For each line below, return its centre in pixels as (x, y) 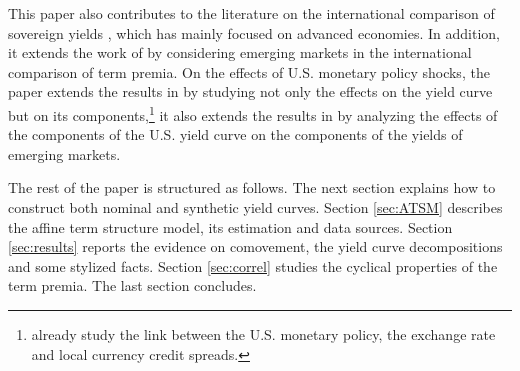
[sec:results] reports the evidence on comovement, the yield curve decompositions (255, 246)
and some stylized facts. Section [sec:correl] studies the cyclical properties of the (253, 265)
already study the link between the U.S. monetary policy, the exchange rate (263, 333)
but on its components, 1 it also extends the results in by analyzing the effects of (253, 113)
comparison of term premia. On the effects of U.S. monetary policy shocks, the (249, 71)
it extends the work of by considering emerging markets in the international (240, 52)
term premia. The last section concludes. (132, 285)
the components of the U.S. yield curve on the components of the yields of (235, 134)
